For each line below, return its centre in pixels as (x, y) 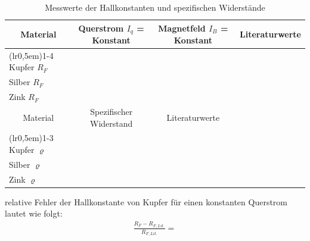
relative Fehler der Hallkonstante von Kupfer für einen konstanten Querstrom (146, 201)
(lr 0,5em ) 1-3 (31, 138)
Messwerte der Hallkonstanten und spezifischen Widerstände (155, 7)
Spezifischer (111, 112)
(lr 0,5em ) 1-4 (31, 55)
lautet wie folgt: (34, 213)
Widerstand (111, 123)
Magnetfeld (182, 28)
